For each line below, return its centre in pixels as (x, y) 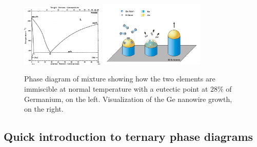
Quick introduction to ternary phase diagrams (128, 136)
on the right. (44, 109)
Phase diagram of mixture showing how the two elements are (120, 79)
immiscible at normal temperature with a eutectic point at (116, 89)
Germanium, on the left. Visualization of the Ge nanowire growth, (128, 99)
